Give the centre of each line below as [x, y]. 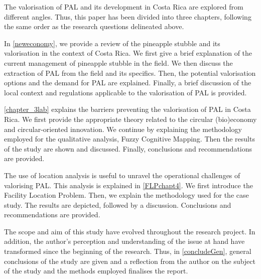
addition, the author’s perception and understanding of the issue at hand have [124, 241]
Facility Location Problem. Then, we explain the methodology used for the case [126, 195]
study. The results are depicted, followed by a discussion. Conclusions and [118, 204]
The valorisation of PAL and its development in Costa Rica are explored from [124, 7]
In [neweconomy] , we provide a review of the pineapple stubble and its [112, 43]
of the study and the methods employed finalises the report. [96, 271]
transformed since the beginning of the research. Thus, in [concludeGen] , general [128, 251]
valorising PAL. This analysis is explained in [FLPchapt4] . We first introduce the [128, 185]
